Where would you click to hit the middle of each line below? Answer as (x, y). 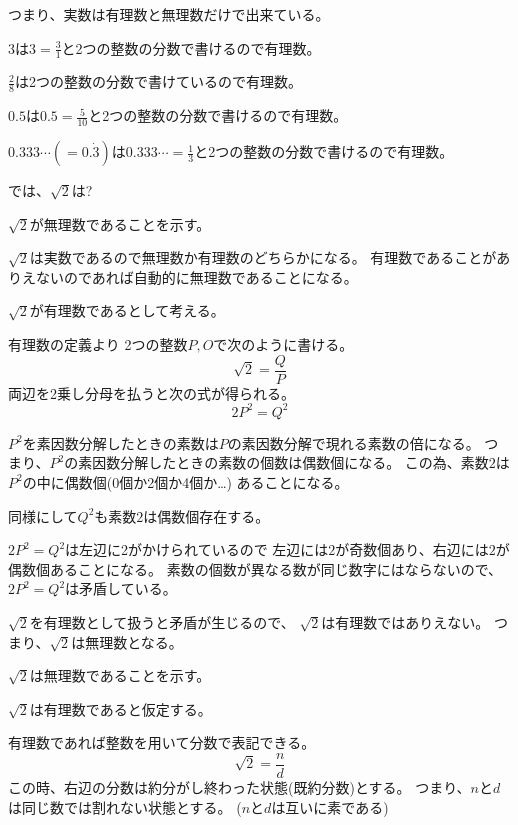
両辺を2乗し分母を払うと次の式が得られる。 (151, 392)
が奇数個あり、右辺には (412, 549)
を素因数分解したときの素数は (120, 442)
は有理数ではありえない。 (405, 621)
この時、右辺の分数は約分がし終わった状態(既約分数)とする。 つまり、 (239, 786)
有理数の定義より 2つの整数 (98, 344)
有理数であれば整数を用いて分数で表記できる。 (162, 742)
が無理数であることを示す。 (120, 223)
